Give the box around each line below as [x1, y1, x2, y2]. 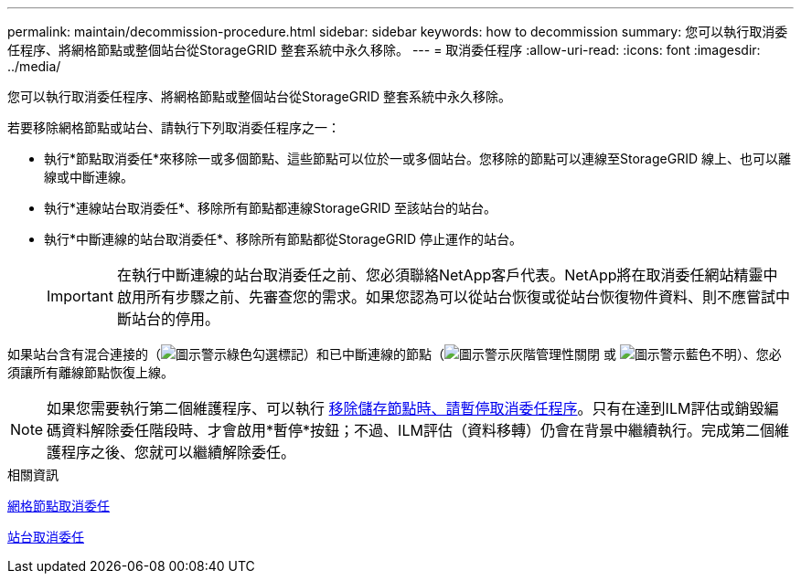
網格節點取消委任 [7, 498, 110, 513]
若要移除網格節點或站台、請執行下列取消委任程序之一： [7, 120, 340, 135]
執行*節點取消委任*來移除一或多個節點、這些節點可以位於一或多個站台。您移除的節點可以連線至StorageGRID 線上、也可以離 [44, 151, 791, 166]
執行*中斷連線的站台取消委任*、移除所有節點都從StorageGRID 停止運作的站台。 [44, 231, 522, 247]
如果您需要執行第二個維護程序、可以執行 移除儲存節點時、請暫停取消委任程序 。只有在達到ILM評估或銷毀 [47, 399, 764, 417]
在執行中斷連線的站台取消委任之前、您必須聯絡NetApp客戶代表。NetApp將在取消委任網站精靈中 [116, 266, 778, 284]
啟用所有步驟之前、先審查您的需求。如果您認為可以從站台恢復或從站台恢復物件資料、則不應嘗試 [116, 288, 775, 306]
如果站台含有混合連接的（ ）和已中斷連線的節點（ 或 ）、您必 [7, 346, 782, 362]
